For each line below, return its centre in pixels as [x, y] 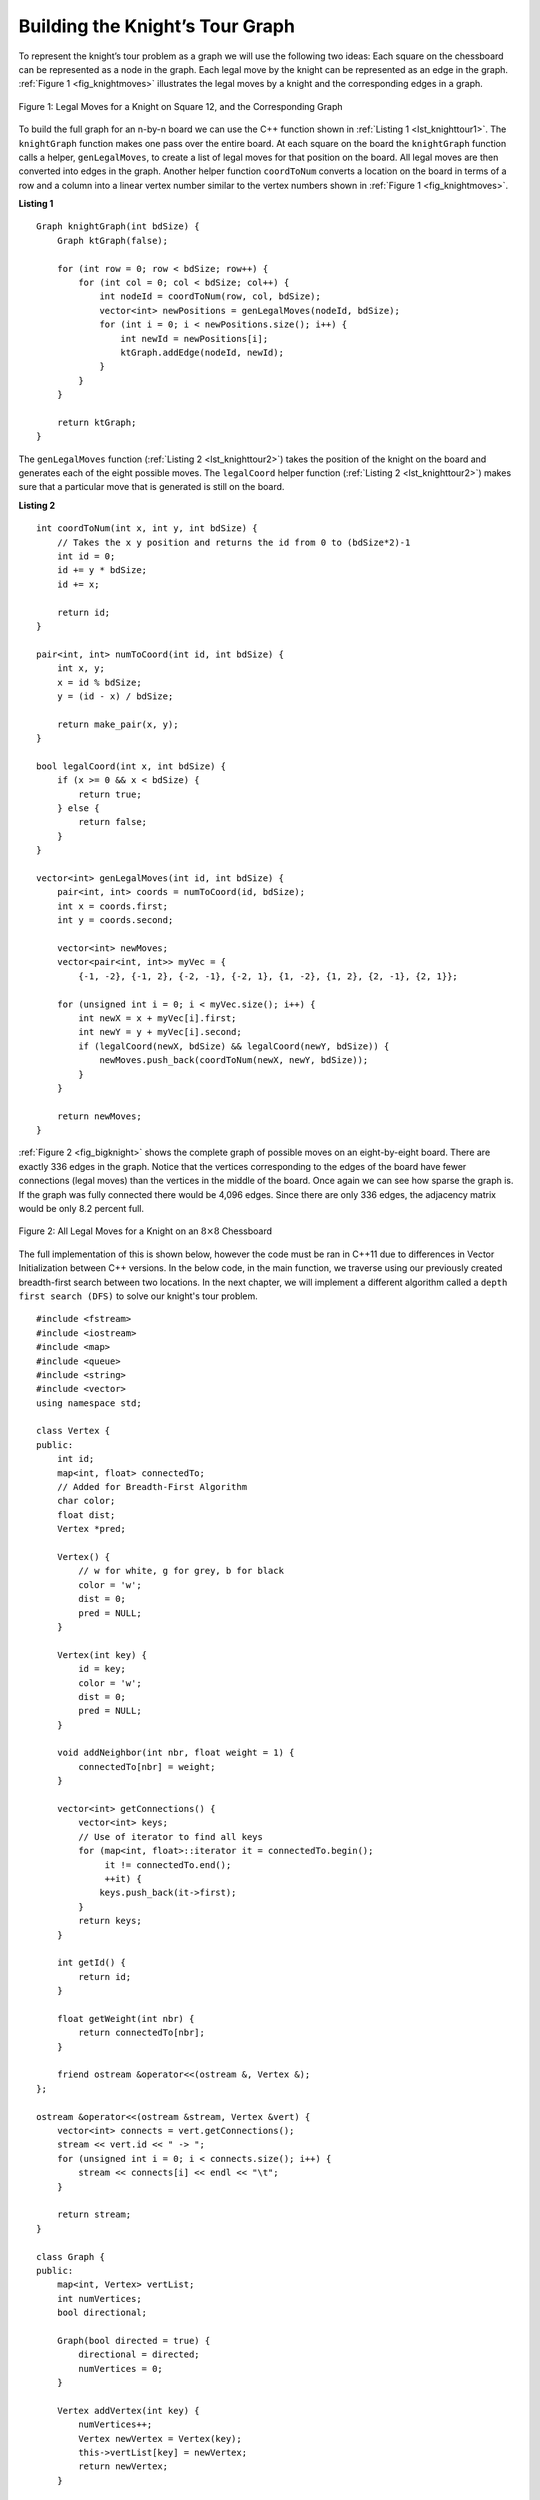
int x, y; [80, 668]
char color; [86, 1501]
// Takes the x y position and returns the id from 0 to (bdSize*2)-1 [233, 542]
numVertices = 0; [121, 2368]
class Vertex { [73, 1431]
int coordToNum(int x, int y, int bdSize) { [147, 528]
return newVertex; [123, 2466]
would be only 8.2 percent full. [81, 1209]
